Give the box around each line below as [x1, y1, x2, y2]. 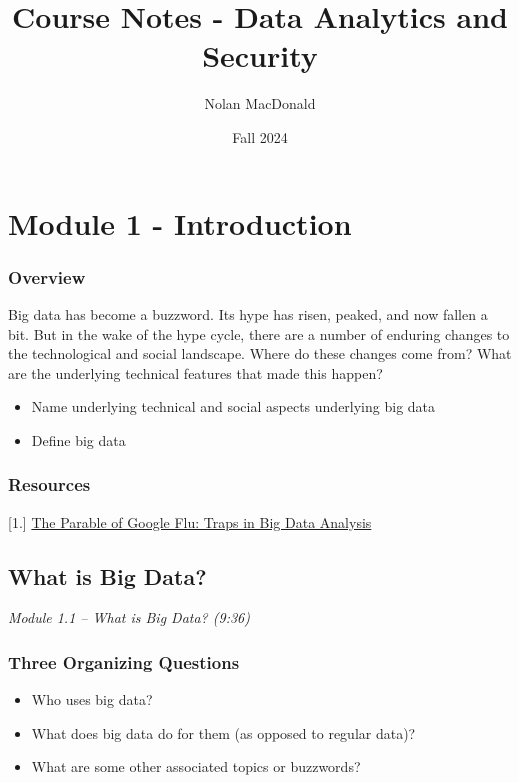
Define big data [31, 429, 126, 450]
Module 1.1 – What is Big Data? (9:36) [8, 607, 250, 628]
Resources [8, 472, 91, 497]
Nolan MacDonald [204, 93, 316, 114]
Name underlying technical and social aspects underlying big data [31, 396, 436, 417]
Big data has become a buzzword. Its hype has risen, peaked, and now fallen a [8, 303, 488, 324]
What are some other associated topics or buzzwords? [31, 756, 361, 777]
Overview [8, 264, 86, 289]
